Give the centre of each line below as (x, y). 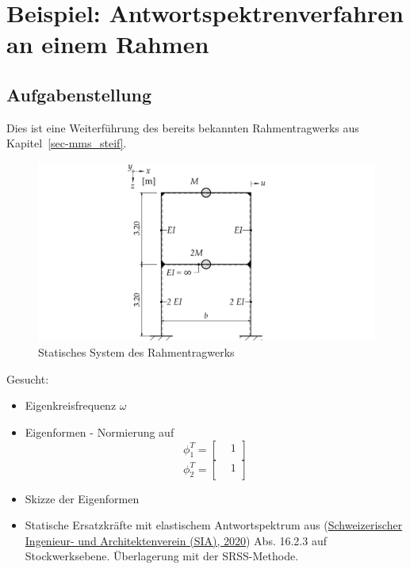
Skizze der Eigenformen (82, 498)
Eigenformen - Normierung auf (100, 432)
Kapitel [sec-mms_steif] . (67, 143)
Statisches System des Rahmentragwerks (136, 352)
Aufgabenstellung (79, 94)
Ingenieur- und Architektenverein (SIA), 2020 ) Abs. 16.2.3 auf (176, 540)
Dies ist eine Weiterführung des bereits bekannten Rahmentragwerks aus (183, 127)
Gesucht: (28, 378)
